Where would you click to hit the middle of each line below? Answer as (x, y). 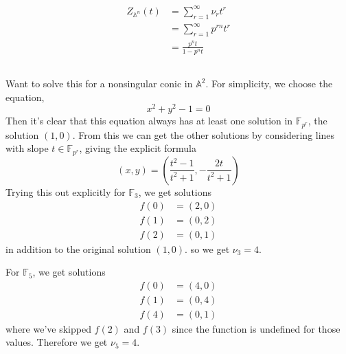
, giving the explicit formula (138, 148)
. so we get (207, 248)
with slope (27, 148)
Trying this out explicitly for (66, 191)
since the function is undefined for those (256, 328)
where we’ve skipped (48, 328)
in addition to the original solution (78, 248)
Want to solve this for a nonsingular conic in (99, 84)
